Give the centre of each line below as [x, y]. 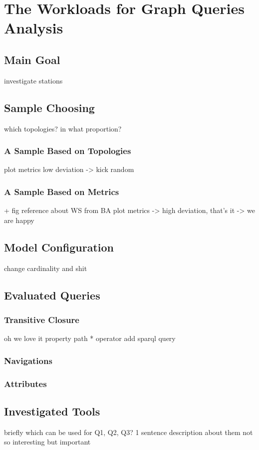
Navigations [28, 360]
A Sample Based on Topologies [68, 151]
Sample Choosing [49, 107]
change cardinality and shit [46, 268]
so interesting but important [47, 442]
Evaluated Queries [52, 295]
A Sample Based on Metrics [62, 191]
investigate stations [33, 80]
